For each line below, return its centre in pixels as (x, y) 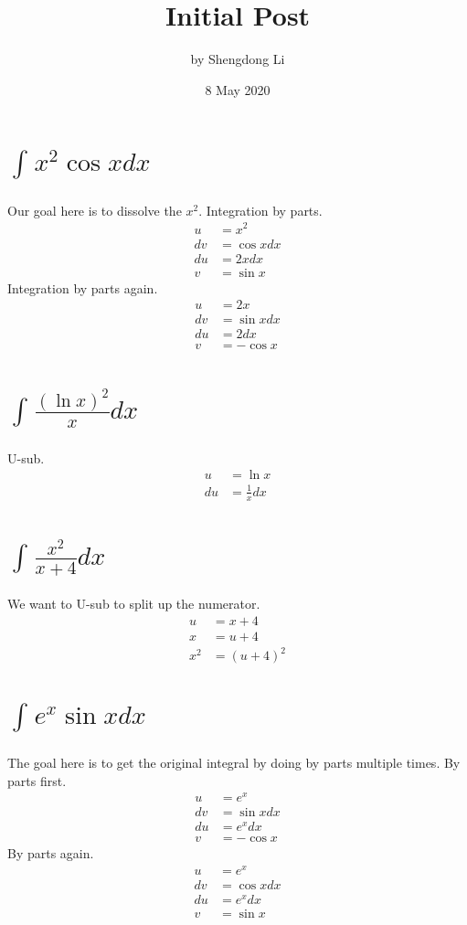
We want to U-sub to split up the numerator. (134, 604)
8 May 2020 (238, 89)
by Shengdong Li (238, 59)
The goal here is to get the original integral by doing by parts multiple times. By (234, 763)
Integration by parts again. (83, 287)
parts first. (37, 780)
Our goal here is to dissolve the (95, 210)
